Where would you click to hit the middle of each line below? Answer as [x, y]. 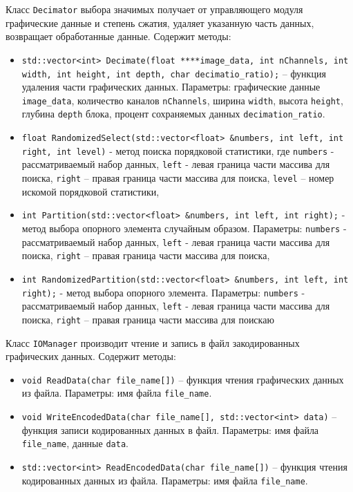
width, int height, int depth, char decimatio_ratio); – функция [174, 73]
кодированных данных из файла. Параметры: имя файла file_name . [165, 480]
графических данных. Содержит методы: [91, 356]
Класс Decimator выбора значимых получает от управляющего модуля [154, 9]
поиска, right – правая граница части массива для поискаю [148, 319]
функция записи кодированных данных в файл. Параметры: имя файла [170, 429]
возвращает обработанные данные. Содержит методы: [118, 36]
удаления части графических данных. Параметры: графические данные [171, 87]
